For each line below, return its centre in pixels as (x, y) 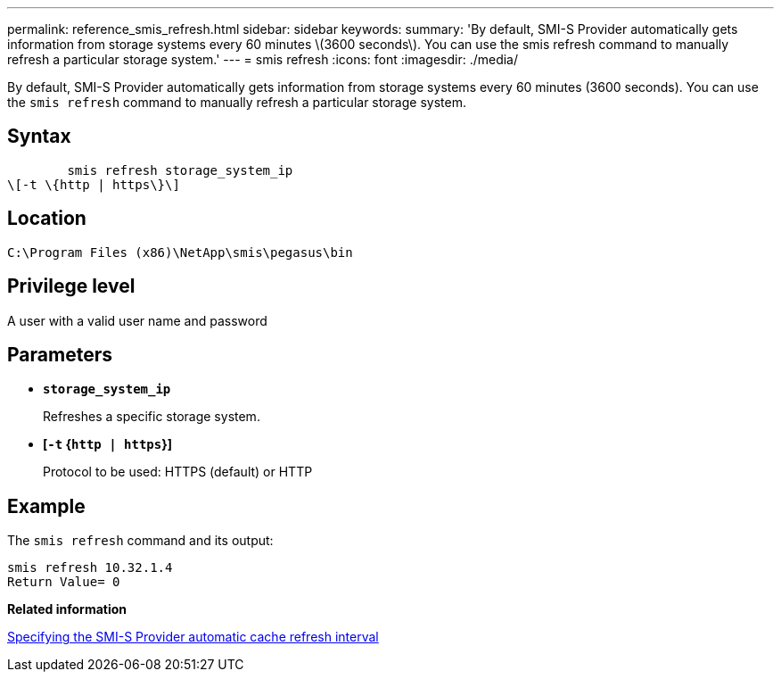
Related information (67, 609)
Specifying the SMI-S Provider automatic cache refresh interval (193, 637)
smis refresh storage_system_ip (180, 170)
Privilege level (71, 286)
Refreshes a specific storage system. (152, 417)
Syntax (39, 137)
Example (46, 506)
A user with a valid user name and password (137, 320)
